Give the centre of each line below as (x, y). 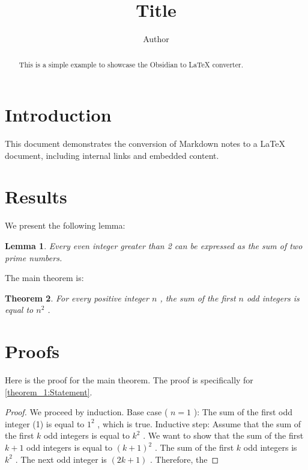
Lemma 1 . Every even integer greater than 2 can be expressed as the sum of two (154, 246)
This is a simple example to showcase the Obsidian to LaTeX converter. (131, 64)
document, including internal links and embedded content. (112, 155)
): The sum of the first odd (243, 412)
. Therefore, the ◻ (185, 459)
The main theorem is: (44, 278)
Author (156, 39)
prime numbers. (34, 257)
